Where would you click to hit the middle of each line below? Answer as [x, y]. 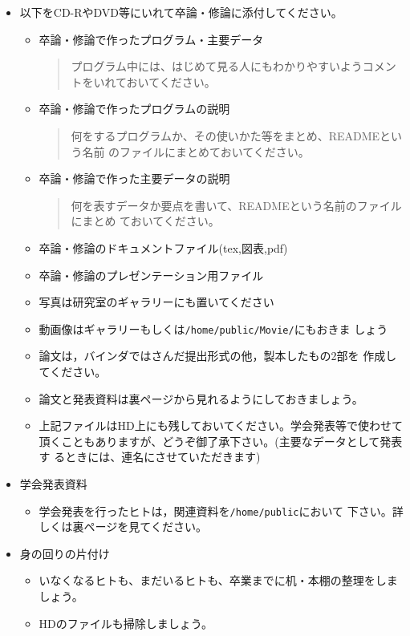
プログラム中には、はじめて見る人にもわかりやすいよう [217, 66]
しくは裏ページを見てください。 [123, 527]
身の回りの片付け [65, 553]
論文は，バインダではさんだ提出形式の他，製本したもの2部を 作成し [218, 356]
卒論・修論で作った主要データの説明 [134, 178]
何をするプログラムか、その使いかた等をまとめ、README [225, 135]
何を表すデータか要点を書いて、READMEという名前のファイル [236, 205]
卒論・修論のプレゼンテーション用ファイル [151, 275]
